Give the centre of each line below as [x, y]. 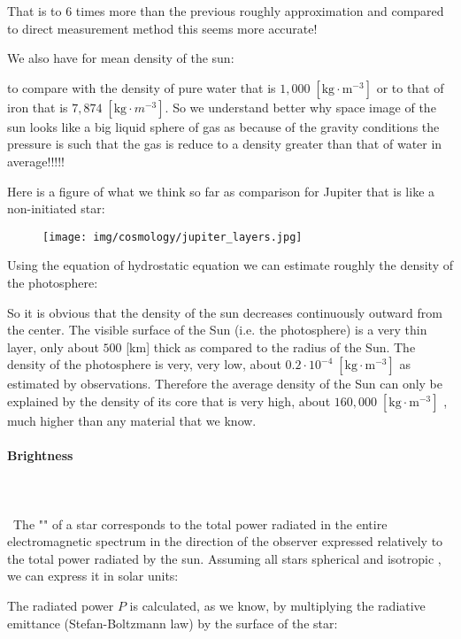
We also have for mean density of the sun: [121, 58]
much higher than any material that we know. [132, 420]
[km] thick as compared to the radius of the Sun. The [271, 346]
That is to [35, 11]
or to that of [410, 87]
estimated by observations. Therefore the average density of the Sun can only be [225, 384]
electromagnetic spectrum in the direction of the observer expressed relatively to [225, 541]
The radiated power [61, 605]
